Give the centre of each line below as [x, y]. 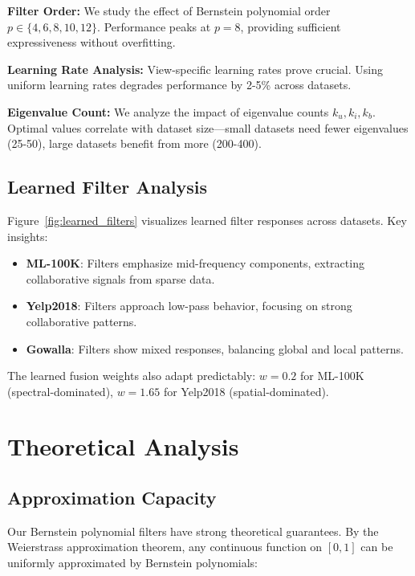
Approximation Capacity [112, 498]
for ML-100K [332, 376]
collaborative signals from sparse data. [120, 278]
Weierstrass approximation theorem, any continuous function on [165, 547]
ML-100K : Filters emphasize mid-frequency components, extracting [195, 263]
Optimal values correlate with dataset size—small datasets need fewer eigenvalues [208, 127]
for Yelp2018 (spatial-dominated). [246, 391]
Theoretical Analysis [123, 446]
